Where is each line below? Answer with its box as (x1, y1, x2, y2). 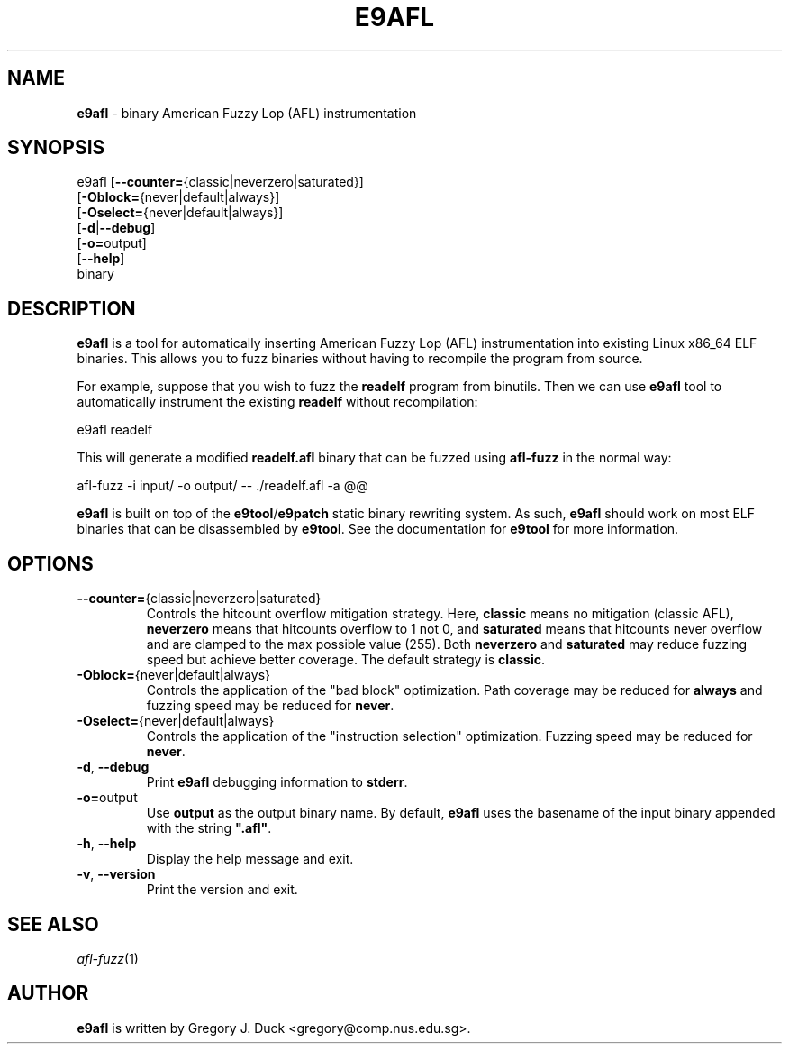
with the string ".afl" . (146, 820, 272, 836)
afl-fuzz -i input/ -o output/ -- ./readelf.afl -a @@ (77, 478, 368, 494)
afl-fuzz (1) (77, 950, 139, 966)
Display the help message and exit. (146, 851, 354, 867)
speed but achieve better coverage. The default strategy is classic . (146, 652, 546, 668)
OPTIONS (7, 552, 94, 575)
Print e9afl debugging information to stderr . (146, 774, 408, 791)
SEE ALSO (7, 912, 99, 936)
